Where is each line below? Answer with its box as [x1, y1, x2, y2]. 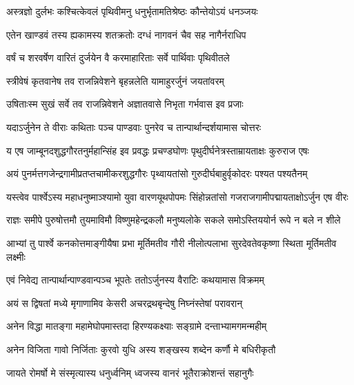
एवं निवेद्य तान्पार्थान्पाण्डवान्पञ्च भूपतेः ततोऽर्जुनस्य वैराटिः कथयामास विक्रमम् [6, 273, 264, 287]
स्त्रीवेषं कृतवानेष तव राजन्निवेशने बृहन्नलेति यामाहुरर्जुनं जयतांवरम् [6, 73, 224, 88]
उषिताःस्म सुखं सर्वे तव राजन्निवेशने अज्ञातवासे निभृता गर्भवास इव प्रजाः [6, 97, 244, 111]
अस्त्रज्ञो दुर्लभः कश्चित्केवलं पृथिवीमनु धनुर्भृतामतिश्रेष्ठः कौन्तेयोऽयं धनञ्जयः [6, 4, 258, 18]
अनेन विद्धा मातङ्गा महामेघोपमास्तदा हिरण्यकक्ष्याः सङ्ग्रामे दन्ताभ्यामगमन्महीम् [6, 319, 267, 333]
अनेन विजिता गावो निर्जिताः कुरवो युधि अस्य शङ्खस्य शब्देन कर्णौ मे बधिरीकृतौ [6, 342, 276, 356]
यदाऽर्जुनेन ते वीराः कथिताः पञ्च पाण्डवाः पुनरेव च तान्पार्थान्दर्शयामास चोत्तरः [6, 119, 262, 134]
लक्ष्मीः [6, 249, 26, 264]
